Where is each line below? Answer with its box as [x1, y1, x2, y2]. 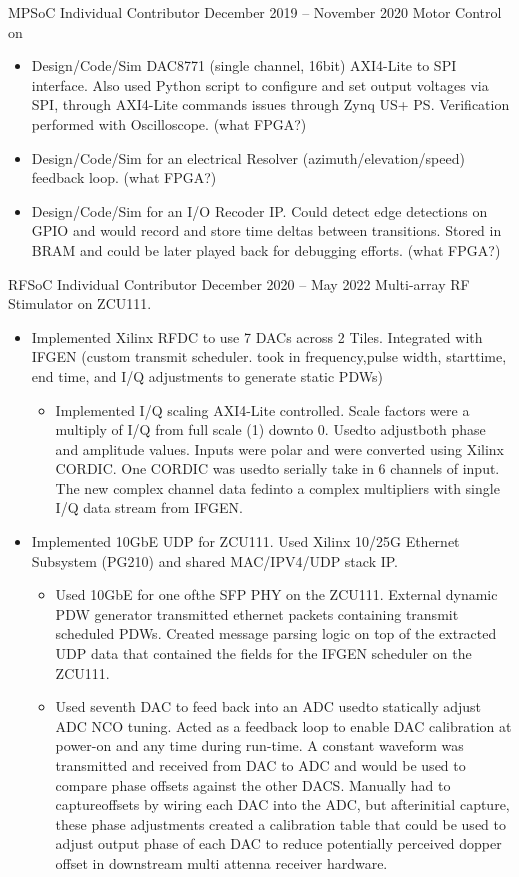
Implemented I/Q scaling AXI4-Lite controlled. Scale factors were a [55, 399, 470, 420]
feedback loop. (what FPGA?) [31, 167, 217, 188]
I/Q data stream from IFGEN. [55, 497, 243, 518]
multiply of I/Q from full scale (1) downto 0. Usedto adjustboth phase [55, 419, 486, 440]
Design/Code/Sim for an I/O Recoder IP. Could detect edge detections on [31, 200, 488, 221]
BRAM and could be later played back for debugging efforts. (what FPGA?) [31, 239, 501, 260]
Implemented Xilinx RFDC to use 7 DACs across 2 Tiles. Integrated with [31, 326, 483, 347]
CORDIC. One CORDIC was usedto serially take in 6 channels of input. [55, 458, 500, 479]
